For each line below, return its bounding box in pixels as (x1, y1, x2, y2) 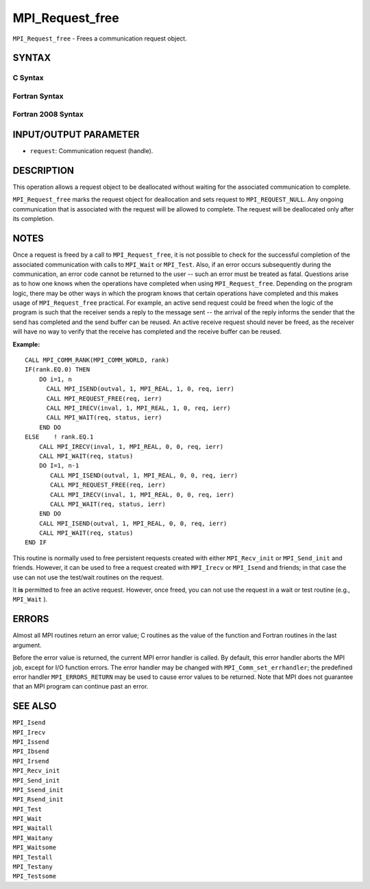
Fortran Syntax (12, 91, 64, 101)
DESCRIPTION (12, 165, 75, 176)
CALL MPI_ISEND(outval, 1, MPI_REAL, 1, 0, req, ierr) (46, 385, 234, 393)
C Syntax (12, 73, 44, 82)
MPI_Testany (12, 863, 53, 871)
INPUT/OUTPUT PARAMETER (12, 129, 140, 141)
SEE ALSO (12, 700, 57, 712)
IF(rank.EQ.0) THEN (25, 366, 90, 373)
